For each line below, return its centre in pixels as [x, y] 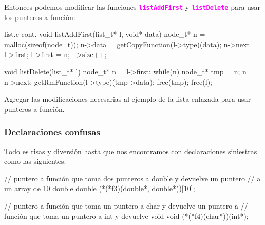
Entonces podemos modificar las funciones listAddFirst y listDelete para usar [132, 7]
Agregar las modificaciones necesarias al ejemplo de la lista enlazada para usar [128, 99]
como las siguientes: [35, 161]
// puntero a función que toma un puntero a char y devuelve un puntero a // [126, 205]
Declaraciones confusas [52, 132]
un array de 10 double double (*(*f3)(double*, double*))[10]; [100, 188]
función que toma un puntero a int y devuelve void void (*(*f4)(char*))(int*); [126, 215]
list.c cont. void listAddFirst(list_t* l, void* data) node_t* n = [105, 34]
